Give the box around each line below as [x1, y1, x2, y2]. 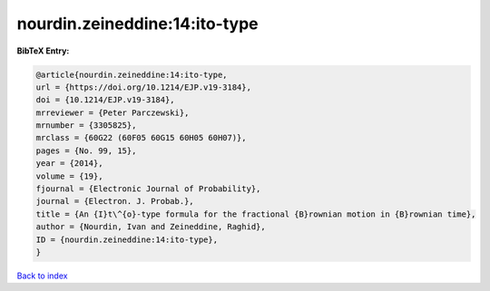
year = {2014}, [35, 159, 103, 169]
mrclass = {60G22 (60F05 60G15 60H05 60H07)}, [35, 132, 247, 143]
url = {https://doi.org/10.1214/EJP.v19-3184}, [35, 82, 251, 92]
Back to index [16, 270, 68, 281]
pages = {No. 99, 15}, [35, 145, 137, 156]
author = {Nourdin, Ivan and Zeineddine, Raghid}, [35, 222, 267, 232]
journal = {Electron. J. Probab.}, [35, 196, 194, 207]
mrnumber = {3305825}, [35, 121, 137, 131]
